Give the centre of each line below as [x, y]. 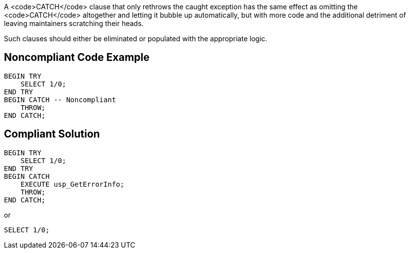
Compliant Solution [52, 134]
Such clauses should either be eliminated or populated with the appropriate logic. [136, 39]
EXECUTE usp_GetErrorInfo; [72, 184]
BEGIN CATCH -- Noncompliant [60, 99]
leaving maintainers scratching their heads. [74, 23]
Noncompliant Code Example [77, 57]
